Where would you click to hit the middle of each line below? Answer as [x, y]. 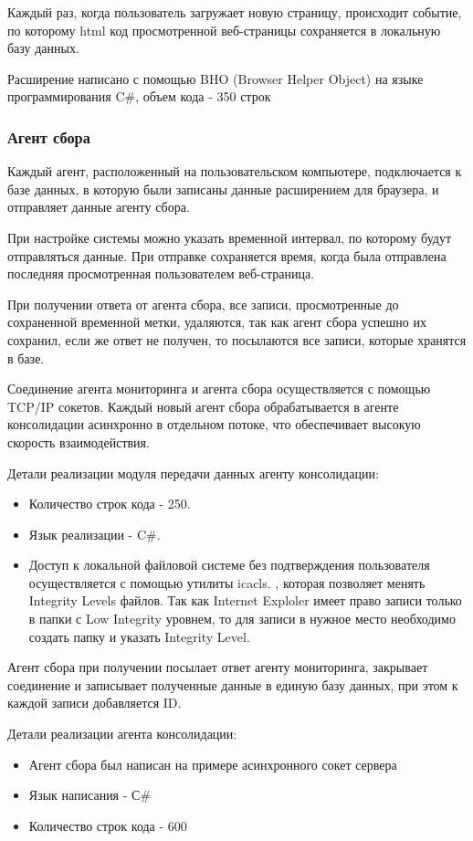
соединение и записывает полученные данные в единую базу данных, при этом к [233, 684]
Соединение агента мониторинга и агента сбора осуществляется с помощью [219, 389]
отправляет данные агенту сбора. [99, 207]
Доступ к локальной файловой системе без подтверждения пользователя [229, 565]
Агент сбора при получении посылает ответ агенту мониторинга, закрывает [218, 667]
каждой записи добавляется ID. [95, 703]
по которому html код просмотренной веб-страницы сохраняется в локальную [224, 30]
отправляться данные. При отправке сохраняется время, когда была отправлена [227, 255]
